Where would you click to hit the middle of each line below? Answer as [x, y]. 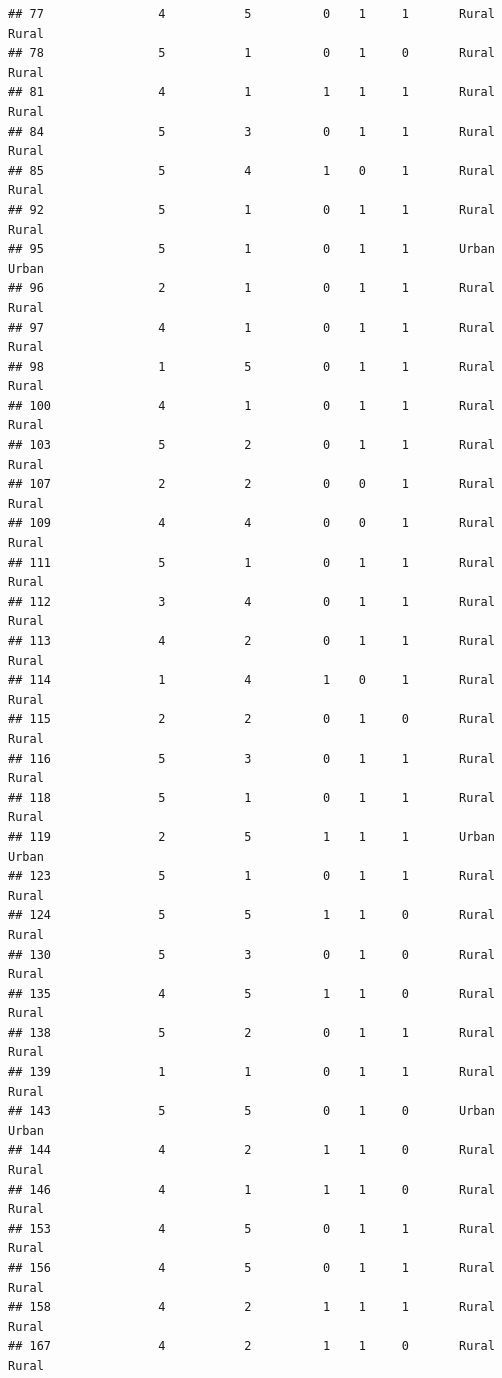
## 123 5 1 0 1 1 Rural [251, 876]
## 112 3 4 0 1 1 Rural [251, 601]
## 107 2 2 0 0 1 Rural [251, 484]
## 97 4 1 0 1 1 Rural [251, 327]
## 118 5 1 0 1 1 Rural [251, 797]
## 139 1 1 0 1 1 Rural [251, 1072]
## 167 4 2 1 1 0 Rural [251, 1346]
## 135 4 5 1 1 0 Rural [251, 993]
